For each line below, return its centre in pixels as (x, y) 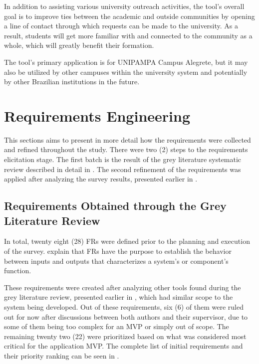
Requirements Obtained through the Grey (115, 206)
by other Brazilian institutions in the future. (72, 82)
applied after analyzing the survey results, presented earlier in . (101, 179)
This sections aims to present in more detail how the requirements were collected (128, 139)
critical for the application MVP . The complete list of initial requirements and (124, 346)
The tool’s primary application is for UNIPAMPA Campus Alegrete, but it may (126, 62)
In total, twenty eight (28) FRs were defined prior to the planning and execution (127, 241)
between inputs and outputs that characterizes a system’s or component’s (116, 261)
